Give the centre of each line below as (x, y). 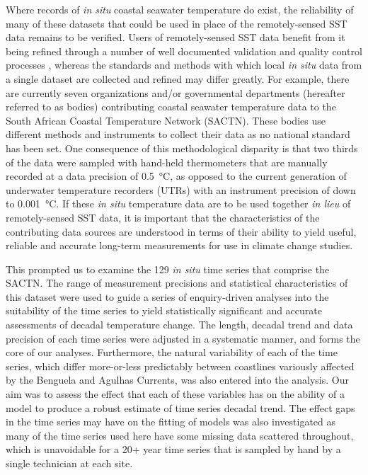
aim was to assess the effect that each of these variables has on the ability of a (175, 394)
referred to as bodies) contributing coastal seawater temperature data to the (171, 107)
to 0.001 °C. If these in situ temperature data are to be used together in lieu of (178, 204)
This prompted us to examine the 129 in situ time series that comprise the (168, 269)
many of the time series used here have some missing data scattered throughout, (180, 435)
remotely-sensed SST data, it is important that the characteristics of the (163, 217)
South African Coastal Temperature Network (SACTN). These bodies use (166, 120)
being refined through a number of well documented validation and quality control (184, 51)
